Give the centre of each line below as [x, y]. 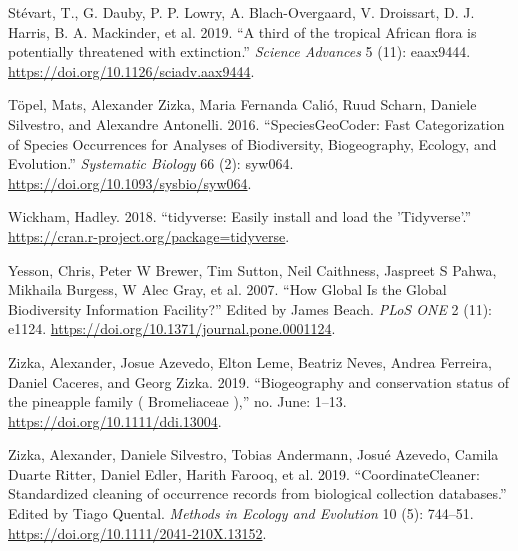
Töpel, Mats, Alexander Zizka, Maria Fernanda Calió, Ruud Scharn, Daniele [242, 104]
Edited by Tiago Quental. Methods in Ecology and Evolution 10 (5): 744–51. [241, 513]
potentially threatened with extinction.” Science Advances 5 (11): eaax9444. [239, 51]
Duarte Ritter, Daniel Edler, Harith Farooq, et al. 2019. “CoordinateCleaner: [244, 473]
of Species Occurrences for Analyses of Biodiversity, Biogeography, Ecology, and [252, 143]
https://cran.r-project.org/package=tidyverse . [149, 235]
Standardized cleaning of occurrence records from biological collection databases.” [257, 493]
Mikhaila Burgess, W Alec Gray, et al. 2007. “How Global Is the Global [227, 289]
